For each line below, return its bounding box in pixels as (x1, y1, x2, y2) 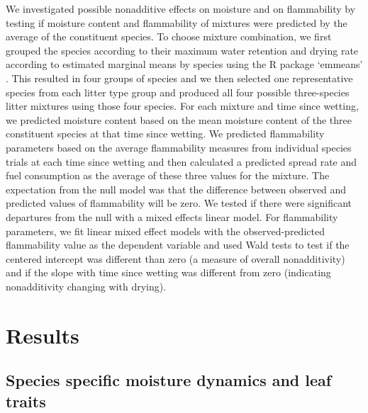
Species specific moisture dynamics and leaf (6, 369, 332, 391)
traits (6, 390, 46, 412)
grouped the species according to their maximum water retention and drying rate (6, 43, 359, 57)
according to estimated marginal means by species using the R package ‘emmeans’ (6, 57, 363, 72)
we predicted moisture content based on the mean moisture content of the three (6, 112, 352, 127)
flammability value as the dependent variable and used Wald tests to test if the (6, 237, 350, 252)
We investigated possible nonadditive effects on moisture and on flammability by (6, 1, 356, 16)
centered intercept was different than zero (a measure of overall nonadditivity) (6, 251, 345, 266)
